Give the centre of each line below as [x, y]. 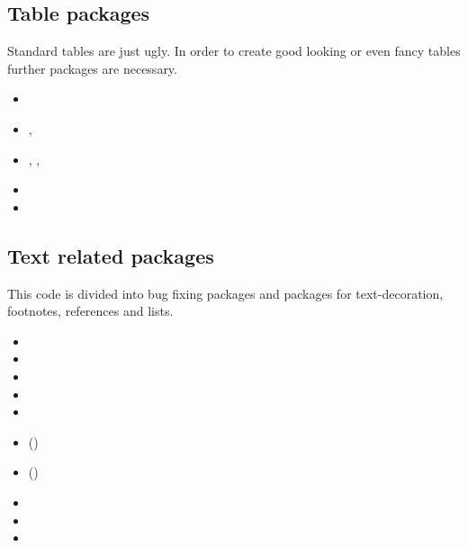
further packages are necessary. [92, 68]
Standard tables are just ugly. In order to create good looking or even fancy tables [234, 51]
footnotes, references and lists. [90, 311]
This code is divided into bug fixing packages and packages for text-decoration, [225, 293]
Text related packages [111, 255]
